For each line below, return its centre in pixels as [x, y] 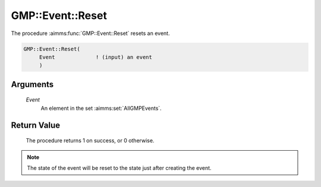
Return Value [36, 125]
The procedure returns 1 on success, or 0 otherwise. [90, 141]
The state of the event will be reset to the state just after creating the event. [119, 168]
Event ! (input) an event [96, 57]
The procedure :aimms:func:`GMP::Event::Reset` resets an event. [90, 33]
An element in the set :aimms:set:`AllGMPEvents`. [101, 108]
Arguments [32, 84]
